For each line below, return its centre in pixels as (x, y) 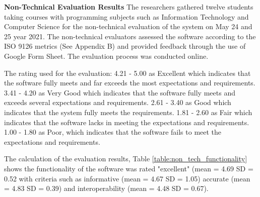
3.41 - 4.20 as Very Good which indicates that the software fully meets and (120, 92)
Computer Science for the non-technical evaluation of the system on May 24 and (128, 26)
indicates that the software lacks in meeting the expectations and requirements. (127, 122)
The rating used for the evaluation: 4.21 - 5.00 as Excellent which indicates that (127, 73)
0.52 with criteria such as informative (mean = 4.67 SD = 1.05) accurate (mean (127, 178)
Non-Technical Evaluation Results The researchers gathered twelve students (129, 7)
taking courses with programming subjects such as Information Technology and (126, 16)
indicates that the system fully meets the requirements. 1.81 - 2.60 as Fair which (128, 112)
